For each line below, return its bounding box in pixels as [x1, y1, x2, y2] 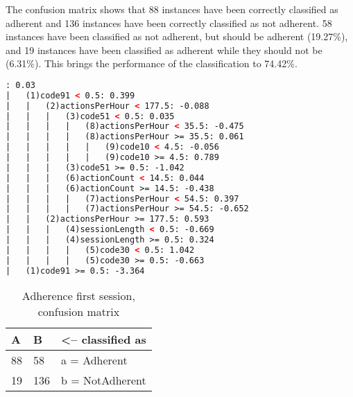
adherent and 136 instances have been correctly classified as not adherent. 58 [6, 15, 332, 30]
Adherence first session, [21, 287, 135, 303]
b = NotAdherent [61, 371, 146, 388]
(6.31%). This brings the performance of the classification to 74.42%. [6, 56, 298, 71]
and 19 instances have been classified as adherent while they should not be [6, 42, 322, 57]
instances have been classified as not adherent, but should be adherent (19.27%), [6, 29, 348, 44]
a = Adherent [61, 351, 128, 368]
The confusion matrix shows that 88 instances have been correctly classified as [6, 2, 338, 16]
